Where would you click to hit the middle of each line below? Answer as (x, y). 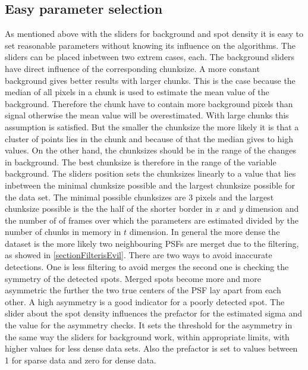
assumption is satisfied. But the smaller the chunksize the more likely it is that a (152, 126)
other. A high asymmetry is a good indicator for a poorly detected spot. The (145, 301)
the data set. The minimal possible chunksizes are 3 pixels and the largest (139, 197)
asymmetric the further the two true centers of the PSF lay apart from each (143, 290)
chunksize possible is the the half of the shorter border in (109, 208)
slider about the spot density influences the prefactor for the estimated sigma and (153, 313)
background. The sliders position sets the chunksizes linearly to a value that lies (150, 173)
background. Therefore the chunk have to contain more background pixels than (149, 103)
